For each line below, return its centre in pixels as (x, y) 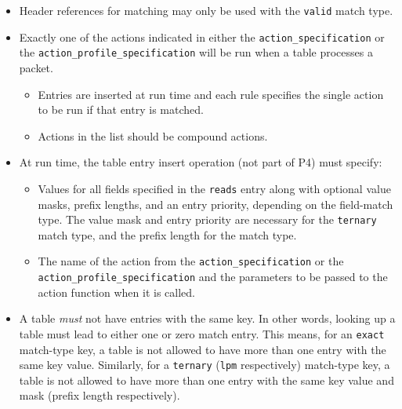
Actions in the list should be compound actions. (153, 135)
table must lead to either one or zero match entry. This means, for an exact (202, 333)
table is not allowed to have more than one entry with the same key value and (206, 380)
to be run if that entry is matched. (121, 110)
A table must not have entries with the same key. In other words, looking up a (207, 318)
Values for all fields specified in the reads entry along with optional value (214, 188)
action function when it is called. (116, 292)
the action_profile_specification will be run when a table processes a (196, 52)
